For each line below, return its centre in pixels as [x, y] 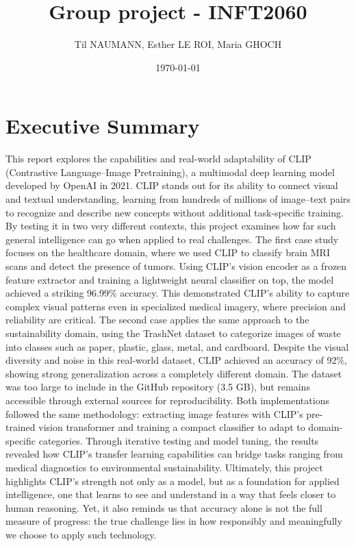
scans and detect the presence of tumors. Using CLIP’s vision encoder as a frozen [176, 266]
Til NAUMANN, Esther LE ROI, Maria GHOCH [178, 44]
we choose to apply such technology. [81, 534]
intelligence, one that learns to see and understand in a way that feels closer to [171, 494]
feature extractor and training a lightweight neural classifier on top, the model [170, 279]
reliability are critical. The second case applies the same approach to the [157, 320]
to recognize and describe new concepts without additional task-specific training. [175, 212]
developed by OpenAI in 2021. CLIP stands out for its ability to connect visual [172, 185]
